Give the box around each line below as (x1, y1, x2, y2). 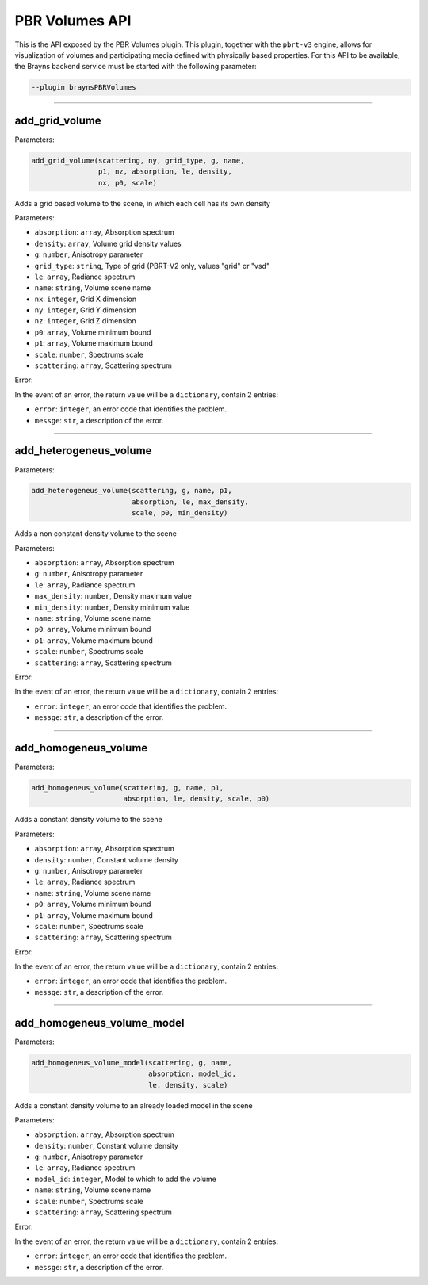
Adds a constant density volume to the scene (14, 815, 162, 824)
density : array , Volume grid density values (34, 239, 182, 248)
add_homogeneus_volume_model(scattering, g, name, (31, 1058, 233, 1067)
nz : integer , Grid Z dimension (34, 316, 136, 326)
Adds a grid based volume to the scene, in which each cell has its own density (14, 198, 271, 208)
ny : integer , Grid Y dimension (34, 305, 137, 315)
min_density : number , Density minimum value (34, 602, 190, 612)
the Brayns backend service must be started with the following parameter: (14, 62, 257, 71)
